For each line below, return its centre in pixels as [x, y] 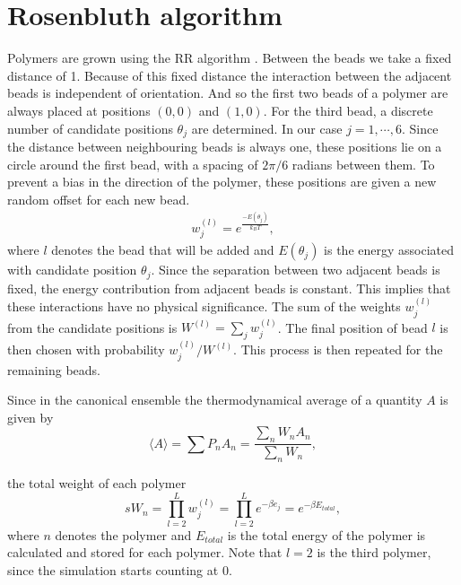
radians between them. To [363, 164]
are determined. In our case [267, 128]
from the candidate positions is [92, 327]
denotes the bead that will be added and [163, 250]
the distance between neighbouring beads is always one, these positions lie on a [225, 146]
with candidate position [72, 270]
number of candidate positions [90, 128]
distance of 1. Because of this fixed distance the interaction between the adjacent [230, 75]
